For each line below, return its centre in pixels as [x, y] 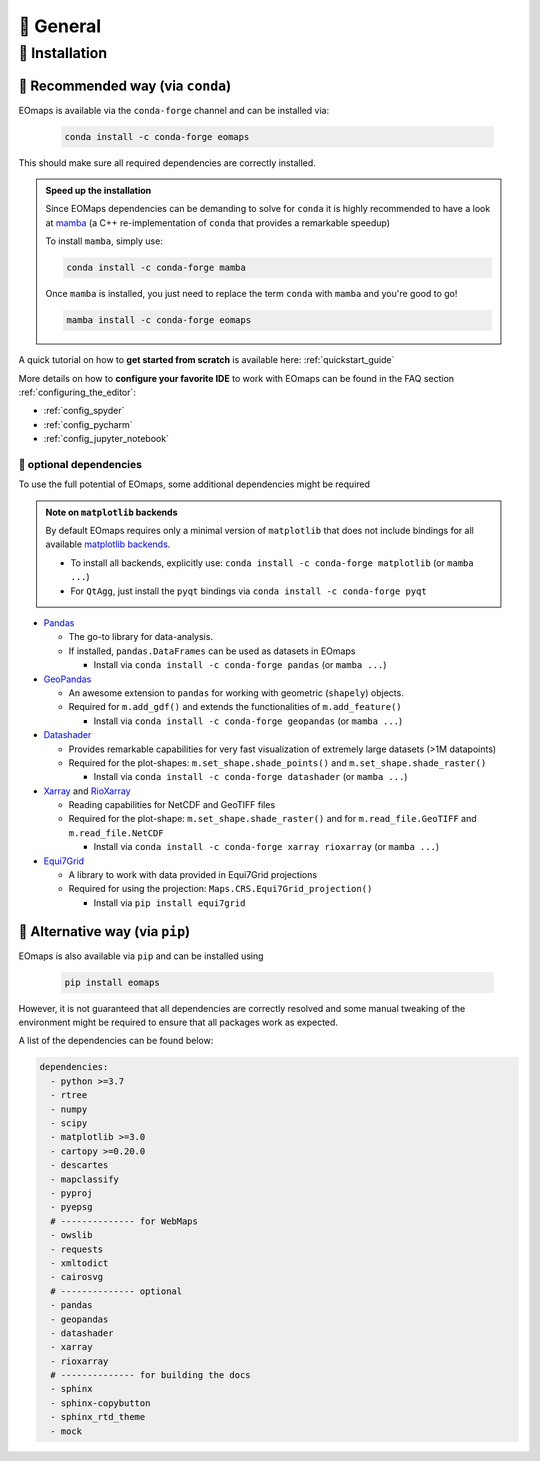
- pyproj [71, 1193]
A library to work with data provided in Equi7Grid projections [193, 875]
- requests [77, 1249]
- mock [66, 1431]
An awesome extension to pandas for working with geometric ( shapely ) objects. [236, 692]
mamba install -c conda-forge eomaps [159, 320]
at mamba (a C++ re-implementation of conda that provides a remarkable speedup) [217, 222]
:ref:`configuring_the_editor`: [77, 392]
